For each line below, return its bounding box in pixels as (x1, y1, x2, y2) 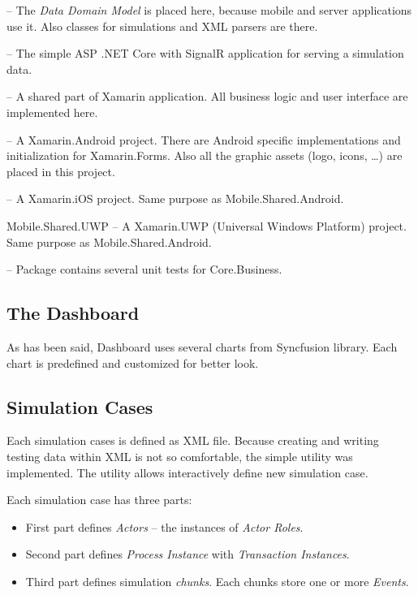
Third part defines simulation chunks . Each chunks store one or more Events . (25, 572, 409, 589)
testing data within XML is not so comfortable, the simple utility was (6, 447, 353, 464)
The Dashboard (6, 300, 140, 326)
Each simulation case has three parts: (6, 491, 192, 508)
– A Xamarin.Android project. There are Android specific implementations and (6, 131, 401, 148)
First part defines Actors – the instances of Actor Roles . (25, 518, 304, 535)
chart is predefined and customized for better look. (6, 354, 259, 371)
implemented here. (6, 103, 98, 120)
